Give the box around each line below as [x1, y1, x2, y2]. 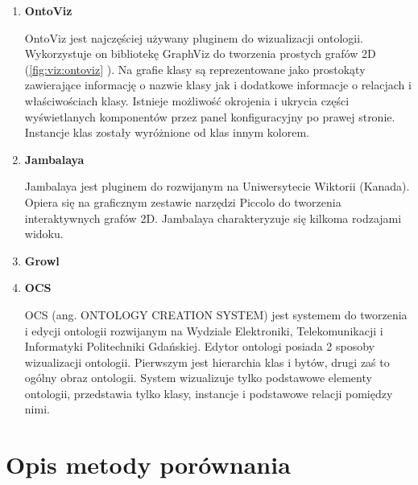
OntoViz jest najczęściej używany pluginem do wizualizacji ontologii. [24, 29, 363, 46]
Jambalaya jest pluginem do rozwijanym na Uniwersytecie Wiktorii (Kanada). [24, 178, 410, 195]
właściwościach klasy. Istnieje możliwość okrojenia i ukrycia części [24, 92, 350, 109]
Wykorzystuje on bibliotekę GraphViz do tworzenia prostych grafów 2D [24, 45, 376, 62]
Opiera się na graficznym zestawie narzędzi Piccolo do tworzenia [24, 193, 341, 210]
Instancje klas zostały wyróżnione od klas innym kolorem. [24, 124, 309, 141]
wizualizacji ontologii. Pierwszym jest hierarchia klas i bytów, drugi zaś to [24, 353, 390, 370]
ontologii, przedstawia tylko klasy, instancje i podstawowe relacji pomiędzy [24, 384, 393, 401]
